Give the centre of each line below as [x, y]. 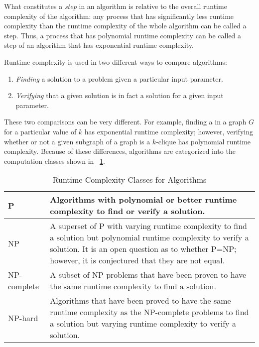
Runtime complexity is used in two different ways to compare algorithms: [116, 61]
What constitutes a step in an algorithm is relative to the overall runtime [116, 6]
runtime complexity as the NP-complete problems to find [149, 312]
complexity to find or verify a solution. [128, 211]
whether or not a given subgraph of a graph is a [77, 141]
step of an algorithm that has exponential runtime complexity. [99, 45]
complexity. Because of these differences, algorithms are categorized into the [120, 151]
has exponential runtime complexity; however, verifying [169, 131]
